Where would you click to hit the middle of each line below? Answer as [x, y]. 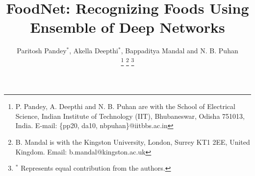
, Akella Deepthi [94, 51]
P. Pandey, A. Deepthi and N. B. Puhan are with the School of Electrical [125, 106]
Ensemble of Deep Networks [127, 27]
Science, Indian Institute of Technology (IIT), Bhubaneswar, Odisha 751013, [130, 116]
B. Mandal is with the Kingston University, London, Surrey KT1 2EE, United [133, 142]
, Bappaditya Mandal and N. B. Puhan [179, 51]
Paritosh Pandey [42, 51]
